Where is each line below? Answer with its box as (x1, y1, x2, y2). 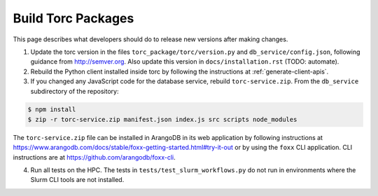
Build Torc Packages (13, 10, 134, 26)
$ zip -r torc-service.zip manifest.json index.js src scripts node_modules (27, 115, 297, 123)
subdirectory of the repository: (30, 87, 119, 95)
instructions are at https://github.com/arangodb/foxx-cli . (13, 153, 176, 161)
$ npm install (27, 106, 76, 113)
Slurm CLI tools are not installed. (30, 176, 125, 184)
